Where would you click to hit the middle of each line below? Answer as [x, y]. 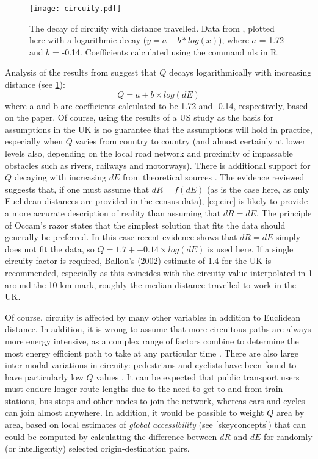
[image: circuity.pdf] [75, 9]
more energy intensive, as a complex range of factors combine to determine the [152, 340]
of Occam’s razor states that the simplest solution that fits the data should [145, 225]
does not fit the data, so [50, 248]
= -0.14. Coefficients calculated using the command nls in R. [166, 52]
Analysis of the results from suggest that [81, 72]
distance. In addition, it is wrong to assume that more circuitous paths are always [158, 329]
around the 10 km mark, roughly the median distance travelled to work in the [151, 284]
